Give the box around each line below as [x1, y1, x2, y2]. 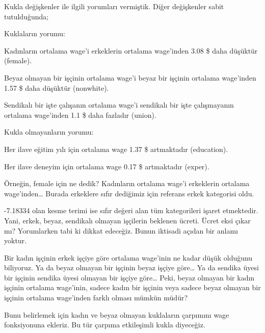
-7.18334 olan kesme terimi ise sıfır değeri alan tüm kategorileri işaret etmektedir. [4, 205, 258, 216]
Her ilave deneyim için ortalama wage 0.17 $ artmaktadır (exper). [4, 161, 209, 171]
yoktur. [4, 235, 27, 246]
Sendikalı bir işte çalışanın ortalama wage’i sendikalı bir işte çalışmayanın [4, 99, 234, 110]
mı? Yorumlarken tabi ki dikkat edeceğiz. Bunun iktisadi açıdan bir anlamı [4, 225, 238, 236]
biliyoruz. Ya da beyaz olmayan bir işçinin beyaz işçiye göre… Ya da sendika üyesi [4, 262, 259, 273]
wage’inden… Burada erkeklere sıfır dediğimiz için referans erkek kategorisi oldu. [4, 188, 254, 198]
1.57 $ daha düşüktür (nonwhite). [4, 82, 109, 93]
